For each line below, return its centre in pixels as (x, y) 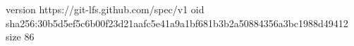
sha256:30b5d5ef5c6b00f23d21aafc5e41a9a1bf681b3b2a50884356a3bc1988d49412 (177, 23)
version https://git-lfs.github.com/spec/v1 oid (105, 9)
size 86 (20, 37)
